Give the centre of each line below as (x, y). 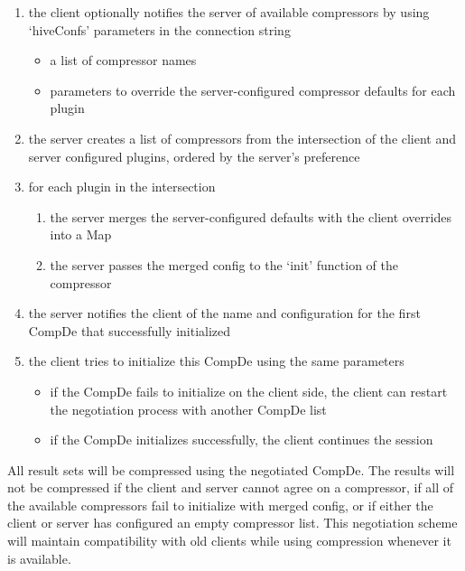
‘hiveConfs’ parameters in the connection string (159, 29)
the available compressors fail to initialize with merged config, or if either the (220, 505)
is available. (39, 558)
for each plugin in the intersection (122, 187)
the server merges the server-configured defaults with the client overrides (251, 216)
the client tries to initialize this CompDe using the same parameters (216, 361)
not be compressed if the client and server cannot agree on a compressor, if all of (231, 487)
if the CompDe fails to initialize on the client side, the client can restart (249, 391)
